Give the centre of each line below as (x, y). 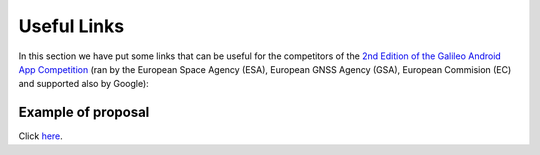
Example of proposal (84, 112)
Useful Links (71, 26)
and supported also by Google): (83, 84)
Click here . (41, 136)
